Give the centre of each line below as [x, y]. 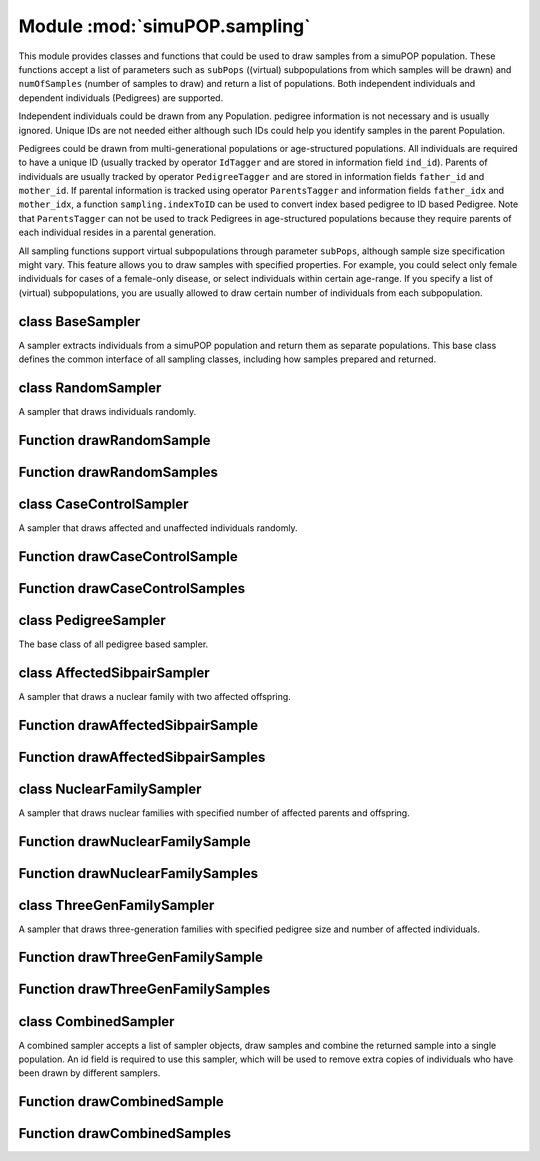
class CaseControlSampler [103, 503]
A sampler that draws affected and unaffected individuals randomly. [158, 527]
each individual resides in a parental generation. [117, 232]
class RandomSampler [90, 387]
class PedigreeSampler [92, 620]
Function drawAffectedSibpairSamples [142, 756]
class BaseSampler [79, 321]
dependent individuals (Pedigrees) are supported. [121, 97]
